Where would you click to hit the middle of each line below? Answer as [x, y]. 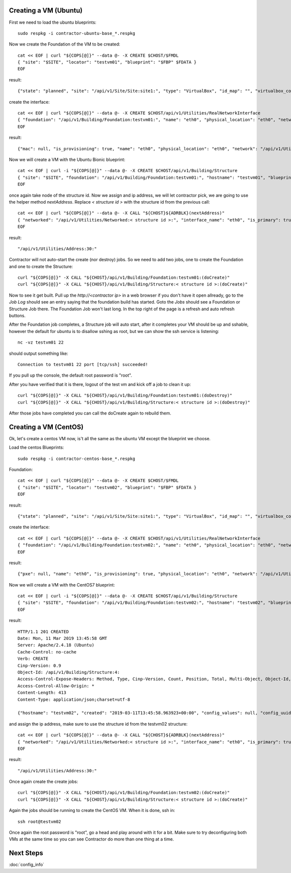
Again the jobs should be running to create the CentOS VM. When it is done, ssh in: [92, 810]
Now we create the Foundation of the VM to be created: [65, 44]
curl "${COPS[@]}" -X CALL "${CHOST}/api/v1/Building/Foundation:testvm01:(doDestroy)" [125, 396]
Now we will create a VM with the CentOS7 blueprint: [62, 585]
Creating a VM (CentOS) [46, 427]
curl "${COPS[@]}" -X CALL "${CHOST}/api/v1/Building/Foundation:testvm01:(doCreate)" [124, 278]
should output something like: [39, 353]
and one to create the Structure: [41, 266]
